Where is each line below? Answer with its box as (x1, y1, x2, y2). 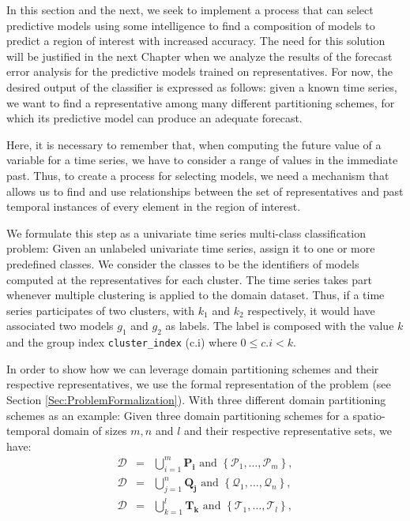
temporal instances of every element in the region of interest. (6, 198, 301, 215)
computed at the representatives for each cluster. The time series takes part (6, 271, 373, 287)
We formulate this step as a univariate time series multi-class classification (6, 224, 366, 241)
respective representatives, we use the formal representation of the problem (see (6, 376, 391, 392)
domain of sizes (53, 422, 127, 439)
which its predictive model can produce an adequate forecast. (6, 110, 303, 126)
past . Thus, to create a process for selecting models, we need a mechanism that (6, 167, 389, 183)
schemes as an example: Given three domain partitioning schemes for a (6, 407, 349, 423)
